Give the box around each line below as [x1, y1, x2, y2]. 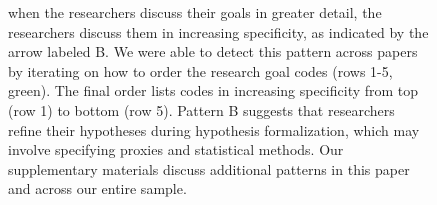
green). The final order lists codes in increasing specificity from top [8, 80, 419, 101]
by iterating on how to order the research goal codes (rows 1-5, [8, 60, 393, 81]
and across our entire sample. [8, 178, 187, 199]
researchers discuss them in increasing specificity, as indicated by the [8, 21, 429, 42]
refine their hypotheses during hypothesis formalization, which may [8, 119, 420, 140]
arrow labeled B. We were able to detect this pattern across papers [8, 41, 418, 62]
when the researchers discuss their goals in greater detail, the [8, 2, 382, 22]
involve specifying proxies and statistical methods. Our [8, 139, 344, 160]
